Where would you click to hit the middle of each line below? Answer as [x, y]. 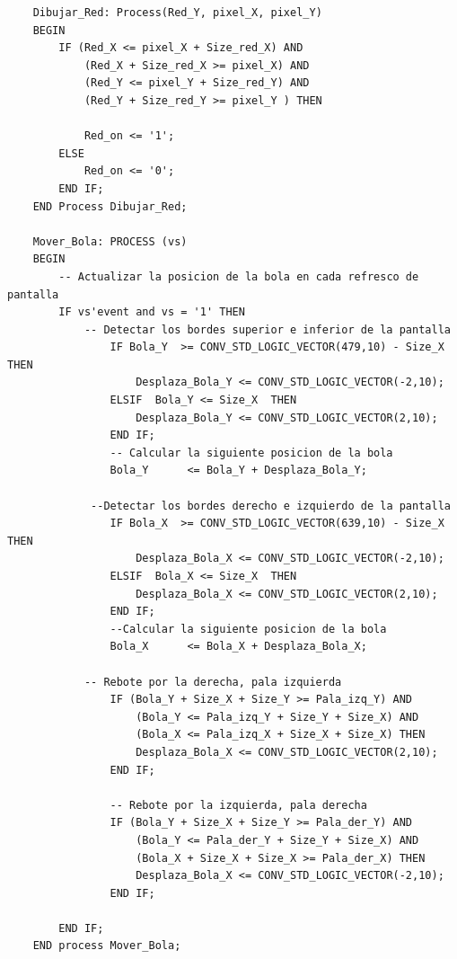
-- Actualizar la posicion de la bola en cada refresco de [239, 276]
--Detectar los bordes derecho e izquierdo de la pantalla [271, 506]
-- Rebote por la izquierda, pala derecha [238, 805]
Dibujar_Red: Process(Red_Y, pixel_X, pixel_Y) [177, 13]
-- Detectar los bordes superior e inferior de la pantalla [267, 329]
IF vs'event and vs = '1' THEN [152, 312]
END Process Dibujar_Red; [110, 206]
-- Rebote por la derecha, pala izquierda [213, 682]
